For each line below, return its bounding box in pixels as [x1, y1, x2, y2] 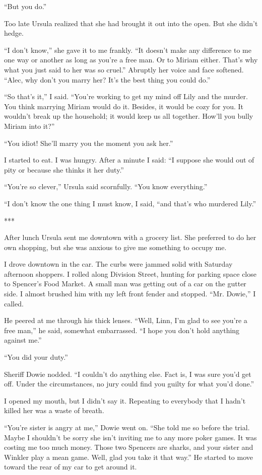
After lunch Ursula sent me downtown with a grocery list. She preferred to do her [4, 232, 256, 243]
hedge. [4, 28, 24, 38]
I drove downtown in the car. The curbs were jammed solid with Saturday [4, 259, 233, 269]
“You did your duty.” [4, 352, 68, 362]
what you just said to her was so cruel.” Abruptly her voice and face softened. [4, 64, 244, 74]
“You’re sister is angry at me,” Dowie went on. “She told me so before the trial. [4, 422, 250, 432]
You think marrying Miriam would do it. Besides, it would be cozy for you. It [4, 101, 243, 111]
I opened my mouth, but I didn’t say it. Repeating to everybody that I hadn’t [4, 395, 246, 406]
